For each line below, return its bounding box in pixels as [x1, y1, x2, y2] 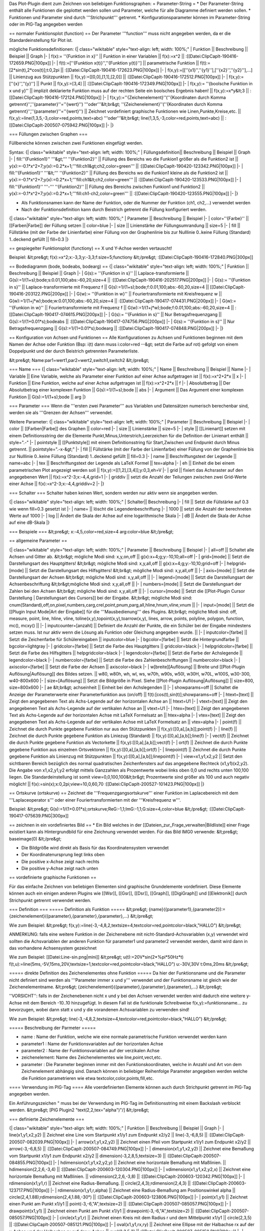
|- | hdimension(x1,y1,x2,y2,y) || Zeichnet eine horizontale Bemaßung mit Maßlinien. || [53, 1160, 226, 1166]
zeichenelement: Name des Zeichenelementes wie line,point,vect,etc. [21, 1054, 162, 1061]
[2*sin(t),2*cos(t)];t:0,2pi [9, 67, 60, 73]
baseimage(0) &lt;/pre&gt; [9, 836, 62, 842]
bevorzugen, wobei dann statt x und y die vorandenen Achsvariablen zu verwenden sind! [9, 1007, 189, 1013]
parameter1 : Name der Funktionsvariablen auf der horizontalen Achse [21, 1040, 163, 1046]
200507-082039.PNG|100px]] [9, 1139, 70, 1145]
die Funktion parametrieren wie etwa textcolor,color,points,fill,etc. [21, 1075, 154, 1081]
